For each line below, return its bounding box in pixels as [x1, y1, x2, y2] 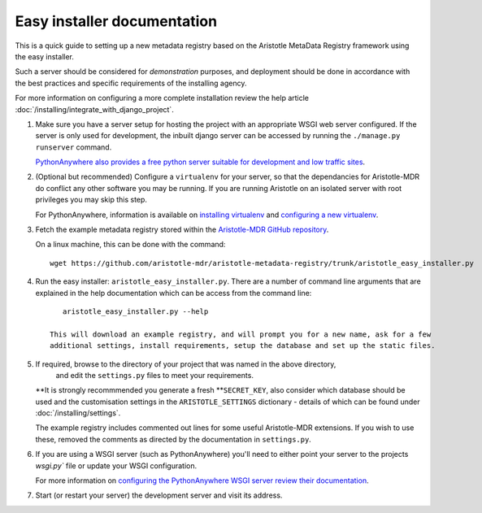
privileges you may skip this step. [35, 195, 148, 205]
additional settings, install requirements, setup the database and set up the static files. [50, 341, 436, 350]
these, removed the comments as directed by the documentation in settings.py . [35, 434, 312, 444]
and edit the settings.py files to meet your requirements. [55, 370, 254, 380]
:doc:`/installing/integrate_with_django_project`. [15, 104, 174, 114]
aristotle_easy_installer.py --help [62, 306, 209, 316]
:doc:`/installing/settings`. [35, 408, 121, 418]
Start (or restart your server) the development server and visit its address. [35, 490, 283, 500]
